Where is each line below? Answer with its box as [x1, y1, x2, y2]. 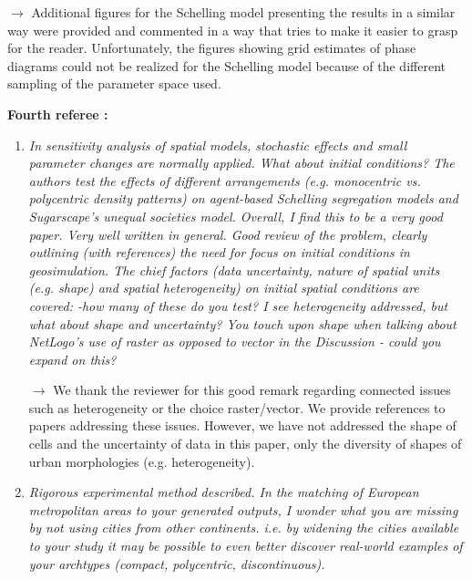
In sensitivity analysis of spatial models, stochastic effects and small [28, 135, 407, 154]
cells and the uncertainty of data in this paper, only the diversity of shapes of [28, 434, 462, 453]
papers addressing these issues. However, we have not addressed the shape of [28, 416, 457, 435]
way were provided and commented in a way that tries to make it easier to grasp [7, 20, 458, 39]
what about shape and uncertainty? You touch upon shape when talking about [28, 314, 457, 333]
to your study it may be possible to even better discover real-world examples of [28, 536, 463, 555]
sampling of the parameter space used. [7, 74, 221, 93]
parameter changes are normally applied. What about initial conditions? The [28, 153, 455, 172]
